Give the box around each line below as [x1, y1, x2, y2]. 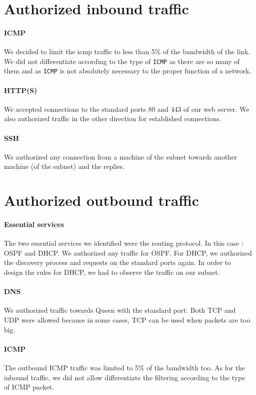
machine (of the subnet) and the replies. [4, 161, 125, 171]
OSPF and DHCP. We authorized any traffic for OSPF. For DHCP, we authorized [4, 247, 252, 258]
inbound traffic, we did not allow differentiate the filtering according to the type [4, 372, 245, 382]
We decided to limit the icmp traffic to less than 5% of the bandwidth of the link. [4, 46, 250, 57]
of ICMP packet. [4, 382, 54, 392]
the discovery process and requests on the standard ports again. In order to [4, 257, 231, 267]
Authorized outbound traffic [4, 190, 199, 210]
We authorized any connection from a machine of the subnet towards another [4, 151, 237, 162]
